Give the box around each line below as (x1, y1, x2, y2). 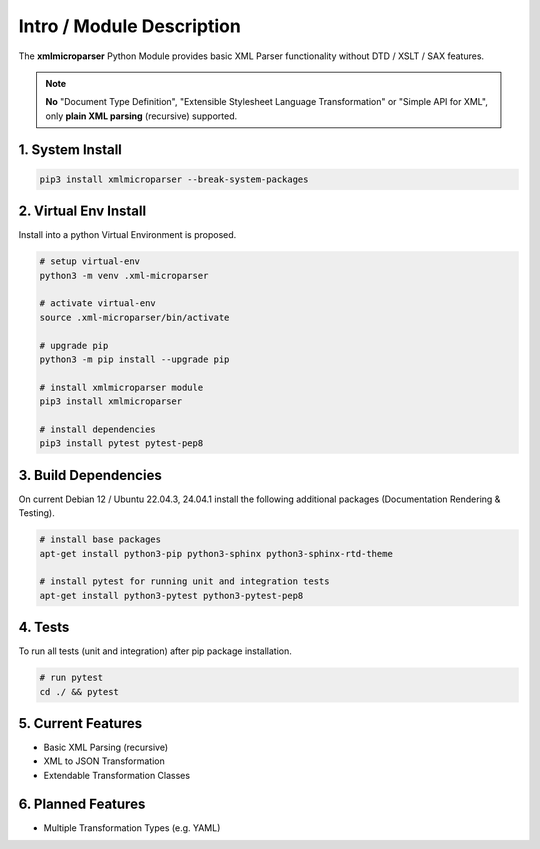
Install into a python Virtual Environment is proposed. (18, 229, 237, 241)
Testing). (18, 507, 55, 519)
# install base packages (39, 534, 162, 545)
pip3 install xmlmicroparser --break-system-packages (39, 173, 309, 185)
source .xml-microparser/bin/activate (39, 311, 230, 323)
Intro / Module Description (18, 15, 242, 37)
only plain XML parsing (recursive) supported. (45, 110, 238, 122)
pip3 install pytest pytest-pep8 (39, 438, 204, 449)
